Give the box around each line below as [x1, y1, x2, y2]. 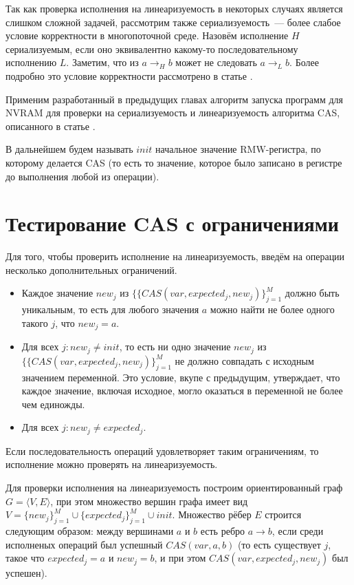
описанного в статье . [5, 118, 96, 133]
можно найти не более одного [210, 302, 335, 317]
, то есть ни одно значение [119, 339, 231, 354]
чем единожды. [21, 396, 85, 411]
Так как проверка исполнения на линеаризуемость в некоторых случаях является [5, 1, 343, 15]
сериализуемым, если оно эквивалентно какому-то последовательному [5, 41, 298, 56]
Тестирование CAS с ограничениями [5, 209, 339, 237]
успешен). [5, 566, 47, 580]
